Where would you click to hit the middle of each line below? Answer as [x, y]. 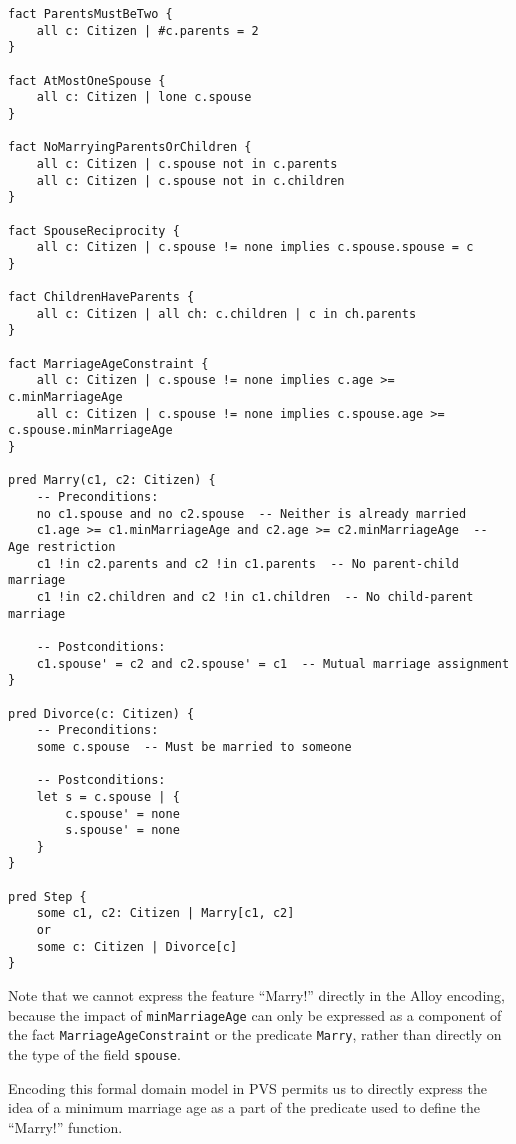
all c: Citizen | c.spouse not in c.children [190, 180]
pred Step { [47, 896]
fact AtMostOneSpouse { [87, 80]
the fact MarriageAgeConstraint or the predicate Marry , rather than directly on [255, 1034]
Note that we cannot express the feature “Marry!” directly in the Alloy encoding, [256, 995]
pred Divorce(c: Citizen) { [101, 713]
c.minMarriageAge [65, 397]
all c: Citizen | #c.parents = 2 [147, 30]
